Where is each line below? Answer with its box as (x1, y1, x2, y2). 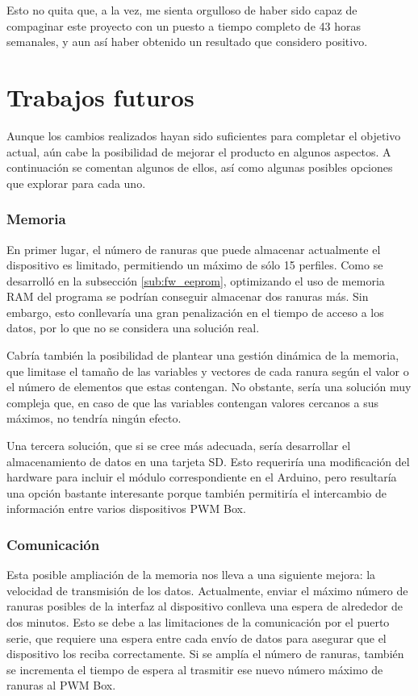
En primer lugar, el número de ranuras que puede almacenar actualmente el (6, 240, 381, 257)
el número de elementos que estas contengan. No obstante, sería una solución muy (6, 378, 412, 395)
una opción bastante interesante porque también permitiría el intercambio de (6, 484, 387, 501)
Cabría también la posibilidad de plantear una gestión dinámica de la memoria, (6, 347, 399, 364)
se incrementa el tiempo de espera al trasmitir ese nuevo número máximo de (6, 661, 383, 677)
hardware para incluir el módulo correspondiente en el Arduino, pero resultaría (6, 469, 397, 486)
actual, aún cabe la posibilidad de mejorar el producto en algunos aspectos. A (6, 143, 391, 160)
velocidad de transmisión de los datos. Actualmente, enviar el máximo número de (6, 581, 408, 598)
